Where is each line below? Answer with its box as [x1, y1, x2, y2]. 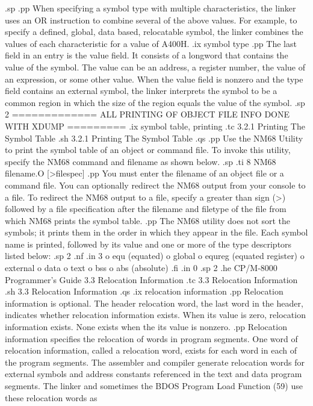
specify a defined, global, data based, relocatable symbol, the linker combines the [5, 25, 303, 38]
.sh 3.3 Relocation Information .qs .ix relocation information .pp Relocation [5, 285, 284, 298]
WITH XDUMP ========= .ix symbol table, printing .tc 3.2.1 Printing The [5, 119, 305, 132]
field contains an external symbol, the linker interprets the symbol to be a [5, 84, 277, 97]
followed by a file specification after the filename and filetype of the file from [5, 202, 287, 215]
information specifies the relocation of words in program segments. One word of [5, 332, 298, 345]
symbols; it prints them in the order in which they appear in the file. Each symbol [5, 226, 308, 239]
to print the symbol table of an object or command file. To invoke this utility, [5, 143, 291, 156]
